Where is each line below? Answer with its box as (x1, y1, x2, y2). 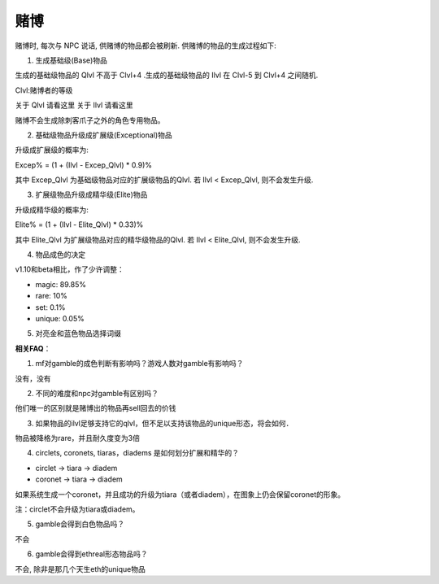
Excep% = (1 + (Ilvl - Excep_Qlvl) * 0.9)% (15, 159, 153, 170)
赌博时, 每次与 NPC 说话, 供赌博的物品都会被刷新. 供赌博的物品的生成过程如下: (15, 41, 276, 50)
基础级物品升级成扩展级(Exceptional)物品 (35, 130, 172, 140)
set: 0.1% (35, 302, 66, 312)
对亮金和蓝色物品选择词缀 (35, 329, 121, 338)
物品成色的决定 (35, 250, 85, 259)
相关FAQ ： (15, 343, 51, 353)
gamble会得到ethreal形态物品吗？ (35, 549, 148, 559)
